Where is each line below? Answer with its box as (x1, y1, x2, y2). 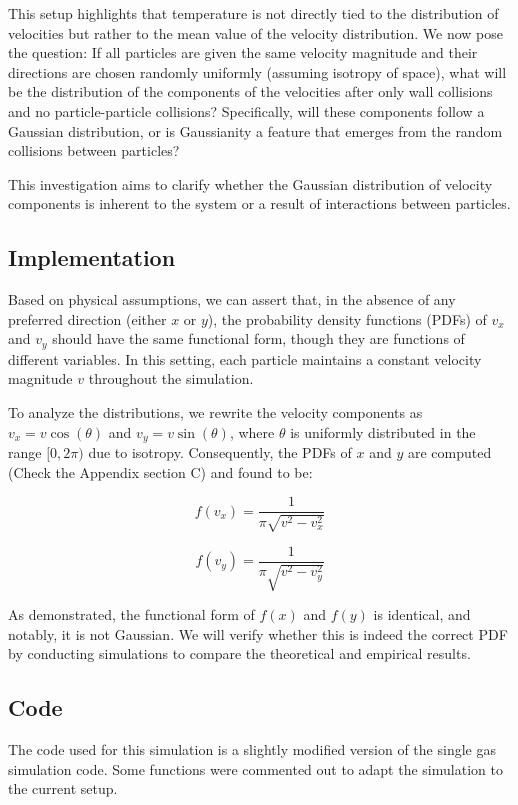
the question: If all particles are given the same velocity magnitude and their (8, 42, 478, 63)
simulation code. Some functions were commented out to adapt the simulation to (8, 758, 503, 779)
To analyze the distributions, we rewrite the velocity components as (8, 401, 423, 422)
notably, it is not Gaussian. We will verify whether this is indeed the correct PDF (8, 623, 508, 644)
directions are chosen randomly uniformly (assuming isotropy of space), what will (8, 61, 507, 82)
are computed (407, 442, 492, 463)
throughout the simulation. (88, 368, 254, 389)
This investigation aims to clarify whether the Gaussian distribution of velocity (8, 173, 493, 194)
